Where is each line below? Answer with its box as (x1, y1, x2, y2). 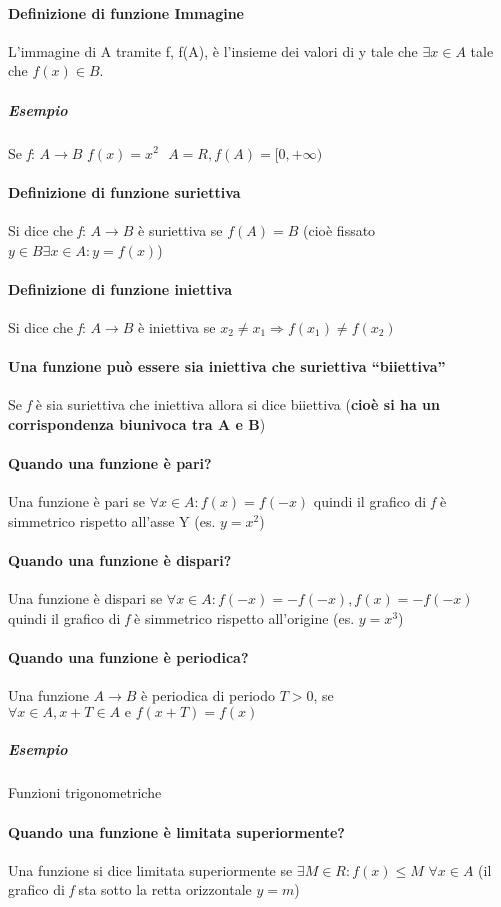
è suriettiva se (138, 219, 223, 240)
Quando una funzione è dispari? (8, 550, 232, 571)
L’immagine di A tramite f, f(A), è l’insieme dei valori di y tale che (8, 40, 418, 61)
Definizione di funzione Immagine (8, 2, 244, 23)
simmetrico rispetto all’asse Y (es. (8, 510, 216, 531)
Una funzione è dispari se (8, 588, 163, 609)
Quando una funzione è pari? (8, 453, 212, 474)
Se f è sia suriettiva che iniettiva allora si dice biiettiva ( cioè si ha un (8, 394, 441, 415)
